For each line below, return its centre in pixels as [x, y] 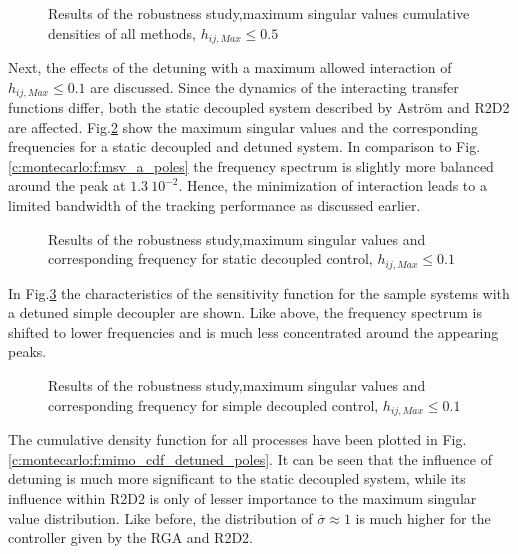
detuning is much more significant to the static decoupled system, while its [237, 478]
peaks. [27, 351]
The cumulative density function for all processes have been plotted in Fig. [237, 439]
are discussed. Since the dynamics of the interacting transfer [274, 86]
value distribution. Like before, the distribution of [160, 517]
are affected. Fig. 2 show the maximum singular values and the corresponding [243, 126]
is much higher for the [423, 517]
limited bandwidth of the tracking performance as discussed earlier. [214, 205]
